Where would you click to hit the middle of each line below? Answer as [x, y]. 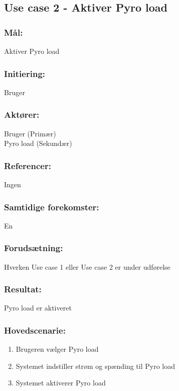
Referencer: [28, 165]
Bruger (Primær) [30, 133]
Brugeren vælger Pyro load [57, 349]
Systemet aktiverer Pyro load [61, 383]
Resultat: [23, 289]
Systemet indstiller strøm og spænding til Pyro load [95, 366]
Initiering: [25, 73]
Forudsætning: [34, 248]
